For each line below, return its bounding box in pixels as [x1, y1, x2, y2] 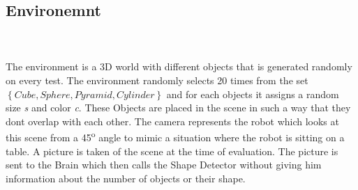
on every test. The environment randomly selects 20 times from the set [6, 72, 308, 87]
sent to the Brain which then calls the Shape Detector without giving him [6, 157, 322, 172]
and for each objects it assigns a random [166, 86, 339, 101]
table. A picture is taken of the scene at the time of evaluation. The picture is [6, 143, 338, 158]
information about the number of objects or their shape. [6, 171, 246, 185]
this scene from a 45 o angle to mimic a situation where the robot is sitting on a [6, 128, 345, 145]
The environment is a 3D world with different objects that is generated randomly [6, 59, 352, 74]
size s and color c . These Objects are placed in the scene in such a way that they [6, 100, 351, 115]
